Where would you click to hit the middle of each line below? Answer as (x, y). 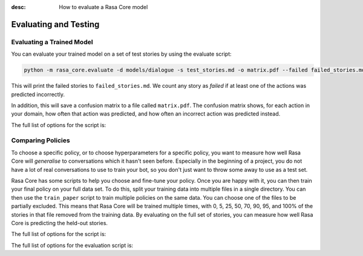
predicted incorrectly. (38, 94)
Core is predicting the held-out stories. (60, 223)
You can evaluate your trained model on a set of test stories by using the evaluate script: (122, 54)
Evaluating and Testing (55, 24)
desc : (18, 7)
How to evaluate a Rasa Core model (103, 7)
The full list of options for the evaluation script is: (72, 245)
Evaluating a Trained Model (52, 42)
